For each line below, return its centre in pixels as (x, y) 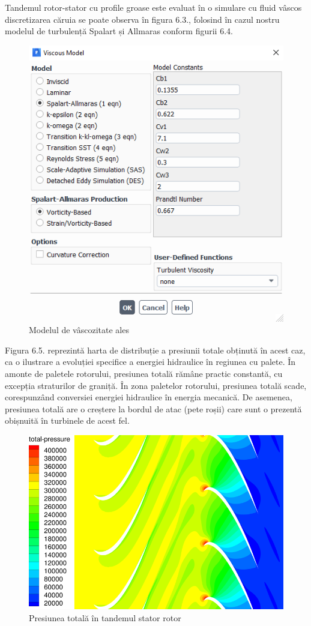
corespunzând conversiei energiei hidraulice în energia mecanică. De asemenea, (149, 397)
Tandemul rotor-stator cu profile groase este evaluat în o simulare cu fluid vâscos (153, 7)
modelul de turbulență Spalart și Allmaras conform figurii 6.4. (119, 31)
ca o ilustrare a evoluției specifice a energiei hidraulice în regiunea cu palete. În (150, 362)
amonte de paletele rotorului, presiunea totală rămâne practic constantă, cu (144, 373)
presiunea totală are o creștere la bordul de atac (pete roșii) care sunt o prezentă (153, 408)
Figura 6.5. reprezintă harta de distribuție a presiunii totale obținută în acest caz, (155, 350)
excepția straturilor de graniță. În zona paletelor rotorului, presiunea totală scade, (156, 385)
